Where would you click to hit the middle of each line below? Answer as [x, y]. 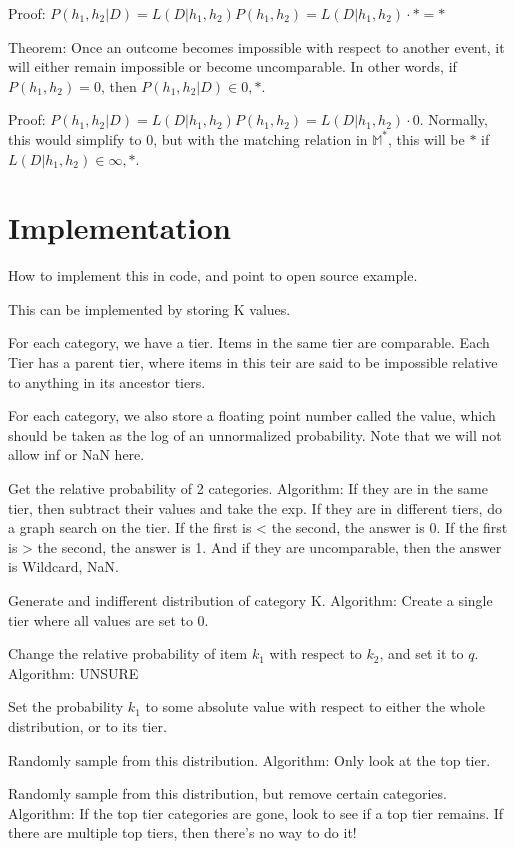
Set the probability [66, 706]
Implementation [119, 227]
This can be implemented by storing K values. [149, 308]
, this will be [426, 138]
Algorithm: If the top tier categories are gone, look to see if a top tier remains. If [256, 812]
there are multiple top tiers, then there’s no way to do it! [182, 832]
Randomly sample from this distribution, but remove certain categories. [227, 793]
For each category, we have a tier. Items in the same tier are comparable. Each [249, 342]
